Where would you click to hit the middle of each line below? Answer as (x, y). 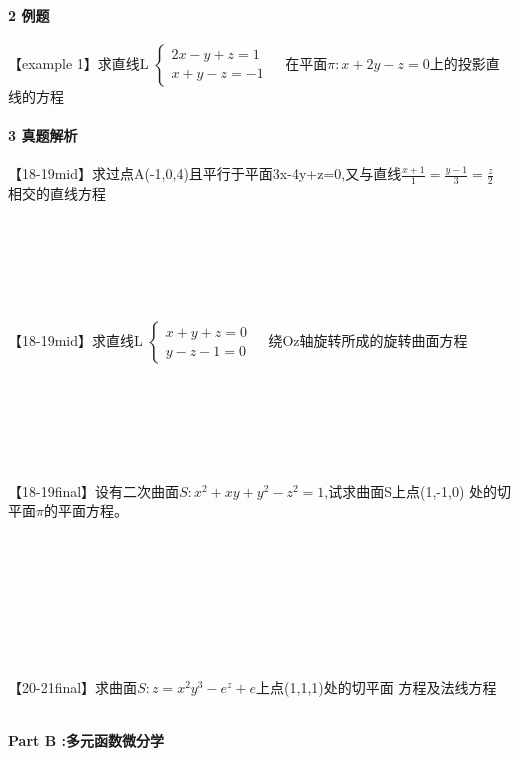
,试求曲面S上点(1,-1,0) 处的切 (418, 490)
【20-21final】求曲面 (73, 686)
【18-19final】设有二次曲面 (94, 490)
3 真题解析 (43, 134)
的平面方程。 (85, 510)
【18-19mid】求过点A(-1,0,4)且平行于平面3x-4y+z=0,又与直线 (205, 173)
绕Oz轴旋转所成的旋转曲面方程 (368, 340)
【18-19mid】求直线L (75, 340)
